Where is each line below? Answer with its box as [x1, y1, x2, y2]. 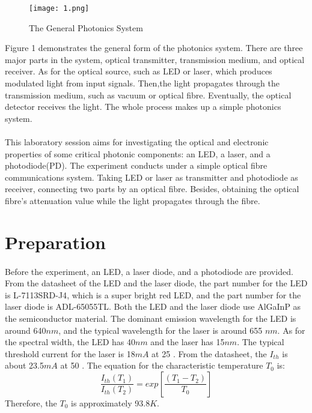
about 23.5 [5, 359, 44, 372]
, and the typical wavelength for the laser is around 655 [58, 324, 263, 336]
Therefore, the [5, 396, 57, 409]
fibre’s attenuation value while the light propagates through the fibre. [5, 194, 260, 206]
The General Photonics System [29, 21, 143, 34]
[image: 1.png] [29, 4, 90, 13]
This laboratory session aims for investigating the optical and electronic [5, 136, 269, 148]
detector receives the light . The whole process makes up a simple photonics [5, 100, 281, 113]
